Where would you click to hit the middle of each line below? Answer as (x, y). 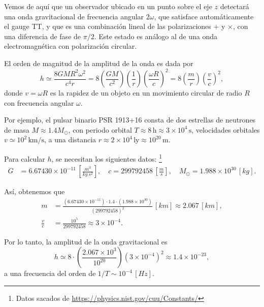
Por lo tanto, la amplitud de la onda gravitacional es (86, 241)
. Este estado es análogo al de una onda (156, 36)
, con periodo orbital (100, 129)
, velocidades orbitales (226, 129)
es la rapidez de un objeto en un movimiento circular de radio (146, 93)
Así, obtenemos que (35, 191)
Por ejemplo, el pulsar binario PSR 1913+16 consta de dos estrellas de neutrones (130, 120)
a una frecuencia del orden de (50, 273)
